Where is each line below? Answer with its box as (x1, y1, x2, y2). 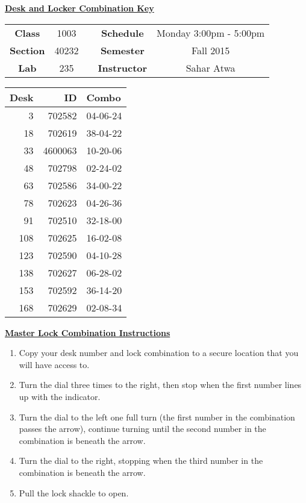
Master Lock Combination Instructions (5, 326, 170, 339)
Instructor (98, 60, 148, 75)
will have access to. (19, 358, 90, 370)
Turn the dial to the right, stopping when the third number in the (19, 454, 263, 467)
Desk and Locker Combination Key (5, 2, 154, 14)
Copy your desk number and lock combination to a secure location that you (19, 346, 299, 359)
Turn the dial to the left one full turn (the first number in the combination (19, 410, 295, 423)
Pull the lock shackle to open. (19, 486, 129, 499)
